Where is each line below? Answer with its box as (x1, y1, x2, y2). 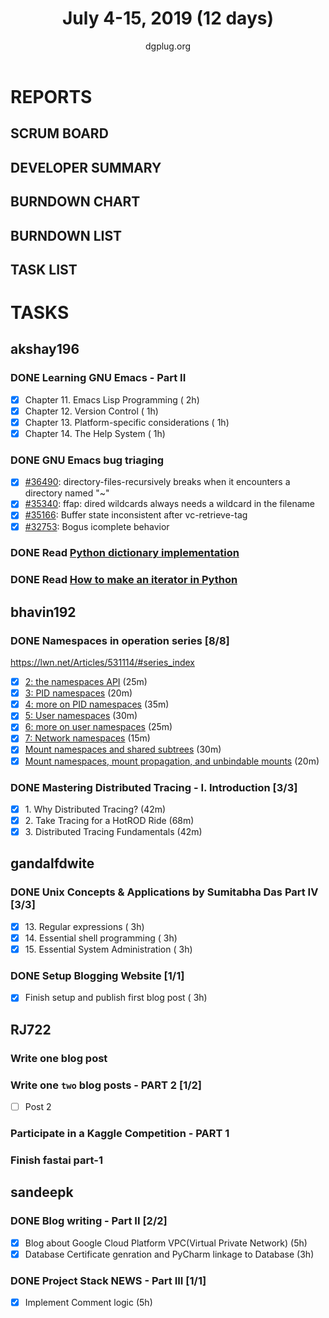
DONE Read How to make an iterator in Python (10, 573, 238, 587)
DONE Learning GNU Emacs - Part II (10, 371, 187, 385)
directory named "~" (24, 487, 110, 499)
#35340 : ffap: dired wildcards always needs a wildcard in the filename (24, 498, 315, 510)
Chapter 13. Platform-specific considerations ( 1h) (24, 416, 230, 428)
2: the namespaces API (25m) (24, 676, 148, 688)
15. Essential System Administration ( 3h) (24, 943, 193, 955)
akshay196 (10, 341, 80, 358)
